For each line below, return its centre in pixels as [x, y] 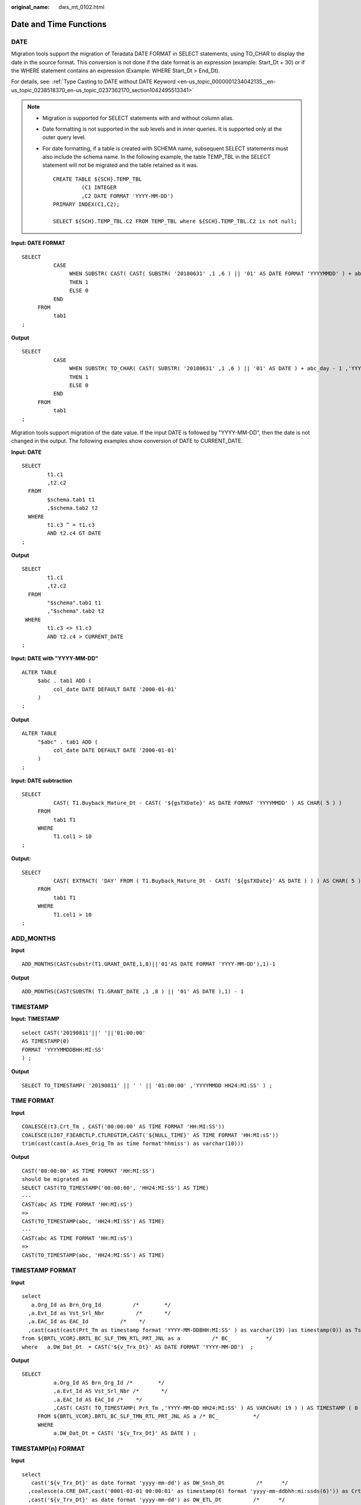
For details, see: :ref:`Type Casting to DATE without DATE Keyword [93, 82]
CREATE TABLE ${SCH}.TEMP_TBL [98, 179]
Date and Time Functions [59, 24]
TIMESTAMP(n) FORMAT [48, 1448]
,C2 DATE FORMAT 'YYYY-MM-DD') [128, 196]
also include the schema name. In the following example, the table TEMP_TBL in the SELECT [156, 157]
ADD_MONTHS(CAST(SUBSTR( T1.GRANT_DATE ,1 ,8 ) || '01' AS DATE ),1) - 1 [133, 991]
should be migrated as [55, 1179]
